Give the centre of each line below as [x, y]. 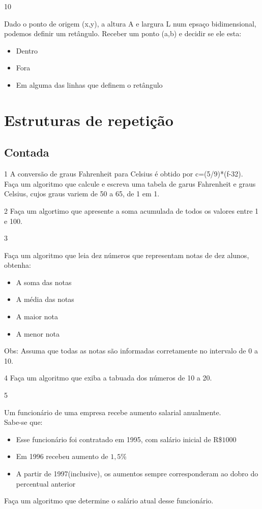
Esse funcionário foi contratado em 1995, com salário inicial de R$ [119, 439]
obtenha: [18, 265]
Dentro [27, 50]
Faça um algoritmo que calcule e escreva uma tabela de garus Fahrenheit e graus [130, 183]
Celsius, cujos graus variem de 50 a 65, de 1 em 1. [82, 194]
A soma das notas [44, 282]
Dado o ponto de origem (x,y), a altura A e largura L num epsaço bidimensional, [130, 23]
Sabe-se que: [23, 422]
